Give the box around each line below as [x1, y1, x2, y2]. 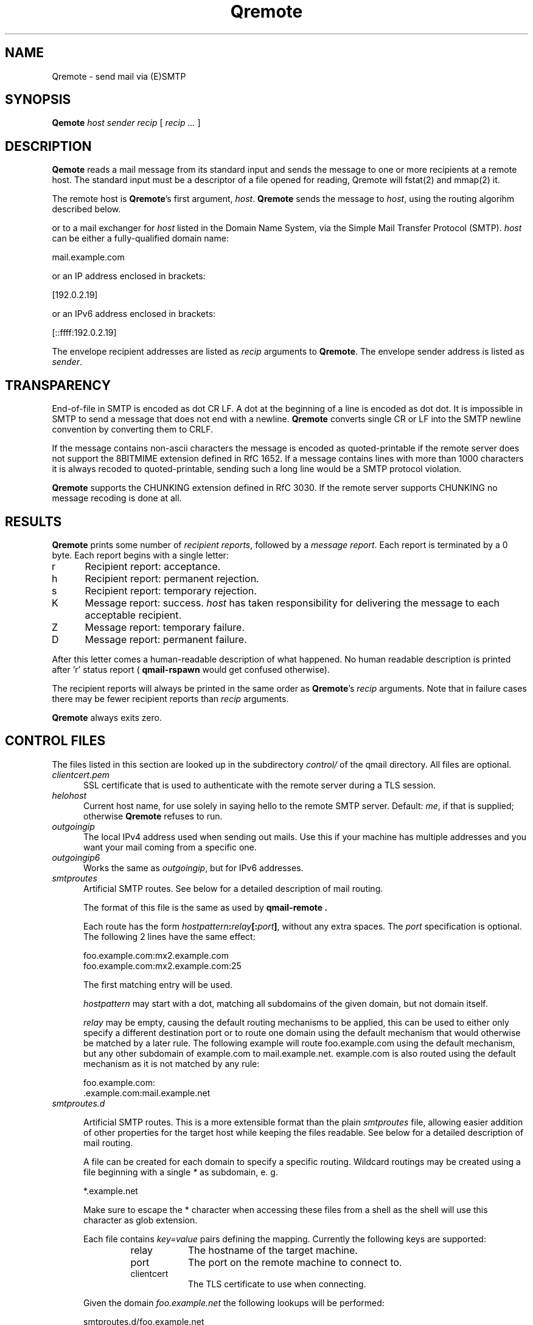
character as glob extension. [83, 1214, 198, 1225]
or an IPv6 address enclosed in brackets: [52, 308, 216, 319]
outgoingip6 [52, 852, 100, 863]
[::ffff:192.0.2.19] [52, 327, 117, 338]
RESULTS [5, 513, 62, 529]
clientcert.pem [52, 769, 110, 780]
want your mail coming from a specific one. [83, 841, 257, 852]
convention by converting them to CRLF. [52, 424, 214, 435]
